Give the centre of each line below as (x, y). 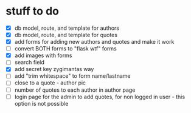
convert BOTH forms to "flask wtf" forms (65, 49)
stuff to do (32, 11)
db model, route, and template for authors (67, 28)
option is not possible (41, 103)
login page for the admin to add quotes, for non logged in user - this (100, 97)
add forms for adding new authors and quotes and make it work (94, 42)
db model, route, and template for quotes (66, 35)
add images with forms (43, 55)
